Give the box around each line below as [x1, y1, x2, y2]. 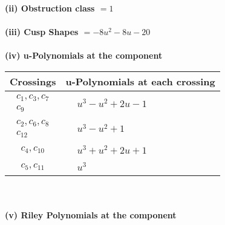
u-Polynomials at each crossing [65, 74, 215, 88]
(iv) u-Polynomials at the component [5, 49, 163, 62]
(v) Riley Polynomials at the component [5, 208, 177, 221]
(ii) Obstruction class [5, 2, 95, 14]
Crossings [10, 74, 56, 88]
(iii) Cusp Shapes [5, 25, 79, 38]
